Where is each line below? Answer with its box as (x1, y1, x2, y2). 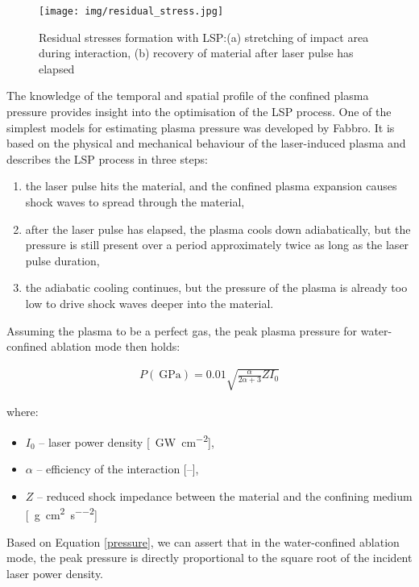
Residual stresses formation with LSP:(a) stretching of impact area (39, 28, 369, 45)
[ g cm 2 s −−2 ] (25, 504, 97, 523)
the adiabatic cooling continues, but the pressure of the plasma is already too (25, 279, 408, 296)
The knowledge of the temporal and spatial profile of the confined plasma (6, 87, 369, 104)
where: (6, 403, 39, 420)
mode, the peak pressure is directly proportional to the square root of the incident (6, 549, 413, 566)
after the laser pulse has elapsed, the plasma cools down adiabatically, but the (25, 220, 411, 237)
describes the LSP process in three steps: (6, 150, 208, 167)
